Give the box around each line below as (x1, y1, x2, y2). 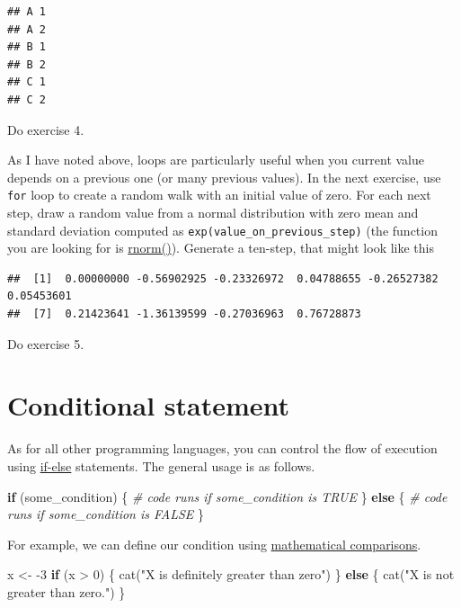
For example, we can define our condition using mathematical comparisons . (7, 534, 421, 553)
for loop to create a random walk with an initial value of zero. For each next (7, 185, 431, 204)
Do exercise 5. (7, 334, 84, 353)
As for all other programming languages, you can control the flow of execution (7, 439, 438, 458)
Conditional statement (7, 387, 290, 424)
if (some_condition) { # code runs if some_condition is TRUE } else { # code (7, 487, 448, 505)
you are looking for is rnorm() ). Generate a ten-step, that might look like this (7, 238, 435, 257)
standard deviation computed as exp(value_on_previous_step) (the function (7, 220, 438, 239)
